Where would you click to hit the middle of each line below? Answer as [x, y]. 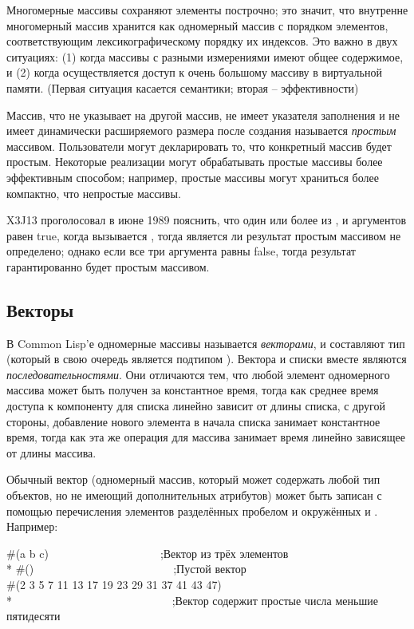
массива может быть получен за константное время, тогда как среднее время [193, 390]
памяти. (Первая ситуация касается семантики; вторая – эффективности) [183, 87]
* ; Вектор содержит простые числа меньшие [192, 600]
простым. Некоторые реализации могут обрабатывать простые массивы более [195, 162]
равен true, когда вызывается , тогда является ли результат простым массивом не [204, 235]
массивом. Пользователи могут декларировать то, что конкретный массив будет [199, 146]
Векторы [40, 309]
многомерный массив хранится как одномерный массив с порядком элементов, [197, 25]
